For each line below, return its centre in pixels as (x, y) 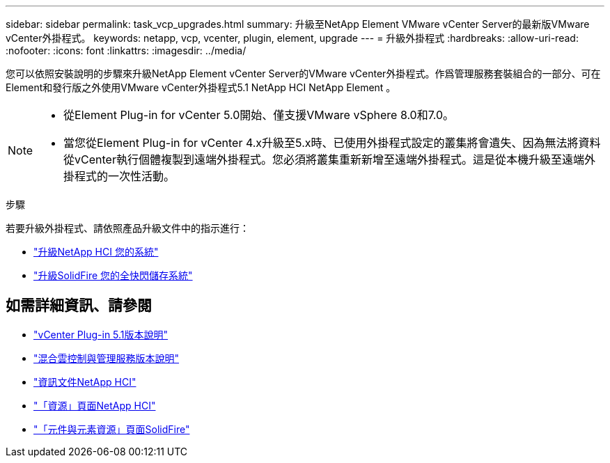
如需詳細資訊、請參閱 (79, 306)
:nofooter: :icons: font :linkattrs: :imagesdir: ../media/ (126, 50)
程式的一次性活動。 (125, 176)
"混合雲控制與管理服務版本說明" (107, 358)
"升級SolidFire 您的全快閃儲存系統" (113, 275)
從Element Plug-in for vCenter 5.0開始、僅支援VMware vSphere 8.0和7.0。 (259, 115)
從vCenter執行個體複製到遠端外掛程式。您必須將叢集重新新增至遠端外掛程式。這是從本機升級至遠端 (324, 159)
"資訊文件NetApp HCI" (85, 382)
